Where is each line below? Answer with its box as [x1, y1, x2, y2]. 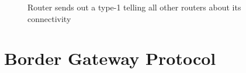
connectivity [27, 12, 71, 24]
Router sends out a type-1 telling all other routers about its [27, 1, 241, 13]
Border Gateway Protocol [4, 46, 216, 70]
